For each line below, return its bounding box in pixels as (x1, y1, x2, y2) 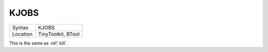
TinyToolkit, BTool (38, 30, 79, 37)
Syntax (12, 24, 29, 31)
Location (12, 30, 33, 37)
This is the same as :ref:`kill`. (9, 40, 68, 46)
